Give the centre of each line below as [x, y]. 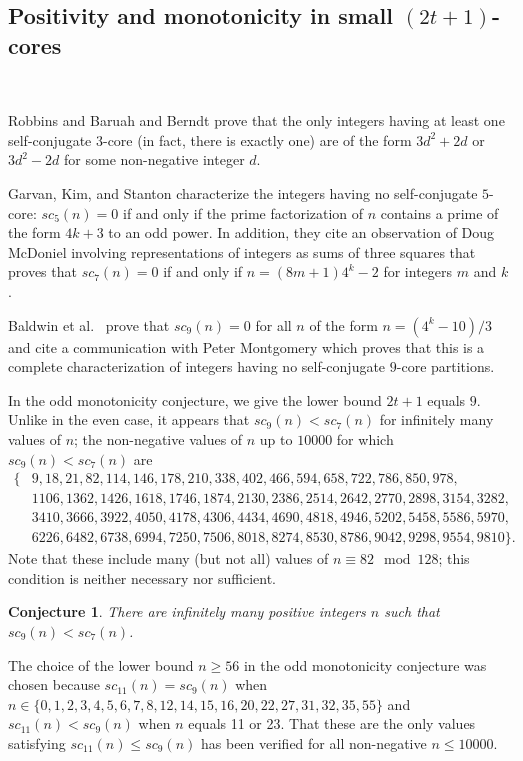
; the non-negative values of [158, 438]
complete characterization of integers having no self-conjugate [197, 366]
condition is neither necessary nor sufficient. [142, 577]
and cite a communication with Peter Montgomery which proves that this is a [246, 346]
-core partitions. [445, 366]
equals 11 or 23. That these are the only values [332, 723]
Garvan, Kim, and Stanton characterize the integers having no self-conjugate [243, 192]
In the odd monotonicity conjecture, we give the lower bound [195, 399]
